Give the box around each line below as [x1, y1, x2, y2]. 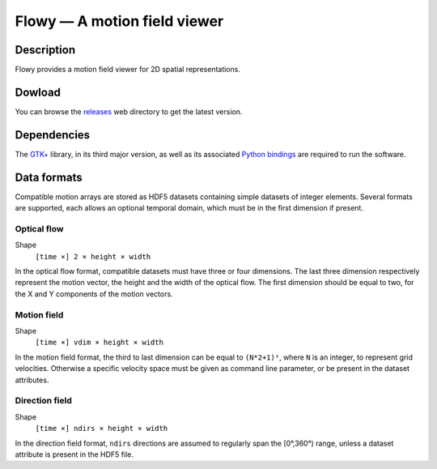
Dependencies [15, 128, 91, 142]
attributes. [15, 375, 49, 385]
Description [15, 43, 76, 57]
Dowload [15, 85, 61, 99]
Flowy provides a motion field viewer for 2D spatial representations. [15, 65, 240, 75]
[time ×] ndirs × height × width [35, 424, 168, 433]
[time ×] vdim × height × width [35, 338, 163, 347]
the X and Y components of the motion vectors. [15, 288, 173, 299]
